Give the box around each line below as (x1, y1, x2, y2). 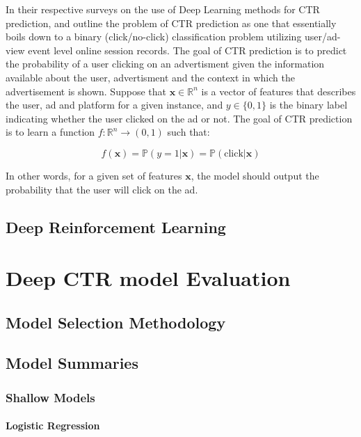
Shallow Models (6, 388, 95, 406)
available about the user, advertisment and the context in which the (6, 70, 295, 84)
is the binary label (269, 97, 348, 112)
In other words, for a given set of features (6, 168, 182, 182)
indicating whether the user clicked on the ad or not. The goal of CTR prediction (6, 111, 353, 125)
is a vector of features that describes (201, 84, 356, 98)
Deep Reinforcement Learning (6, 216, 226, 237)
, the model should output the (191, 168, 319, 182)
